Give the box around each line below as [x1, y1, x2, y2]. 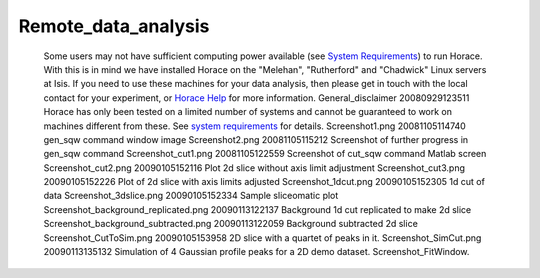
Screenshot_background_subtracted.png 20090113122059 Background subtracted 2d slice [43, 218, 419, 230]
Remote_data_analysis [18, 15, 210, 37]
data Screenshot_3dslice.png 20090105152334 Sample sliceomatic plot [43, 190, 339, 202]
